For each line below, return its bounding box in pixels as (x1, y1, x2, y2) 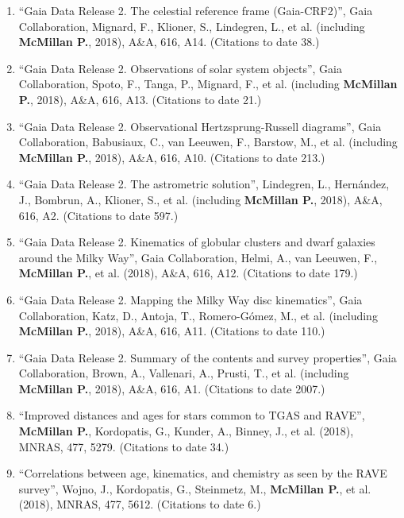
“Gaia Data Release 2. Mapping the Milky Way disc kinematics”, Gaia (18, 291, 363, 307)
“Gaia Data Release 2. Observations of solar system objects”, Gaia (18, 60, 342, 76)
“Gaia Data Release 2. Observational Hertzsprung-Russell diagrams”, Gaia (18, 118, 382, 134)
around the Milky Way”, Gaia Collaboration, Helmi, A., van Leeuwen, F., (18, 249, 378, 265)
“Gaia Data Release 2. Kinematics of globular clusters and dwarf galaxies (18, 234, 375, 250)
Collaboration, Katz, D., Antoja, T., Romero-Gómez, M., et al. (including (18, 307, 378, 323)
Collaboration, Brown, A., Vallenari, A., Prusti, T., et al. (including (18, 365, 349, 381)
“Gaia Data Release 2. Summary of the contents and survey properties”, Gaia (18, 349, 397, 365)
